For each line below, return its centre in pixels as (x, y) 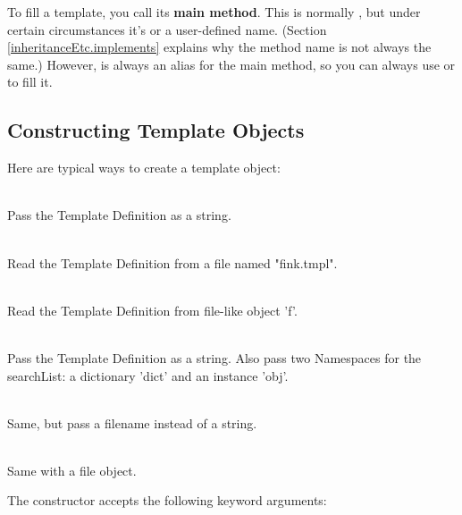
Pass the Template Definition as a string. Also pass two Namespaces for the (214, 357)
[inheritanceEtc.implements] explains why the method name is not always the (219, 47)
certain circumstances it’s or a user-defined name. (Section (167, 29)
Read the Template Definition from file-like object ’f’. (152, 310)
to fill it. (30, 82)
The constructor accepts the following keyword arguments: (167, 500)
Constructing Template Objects (156, 130)
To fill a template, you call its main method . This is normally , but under (214, 12)
